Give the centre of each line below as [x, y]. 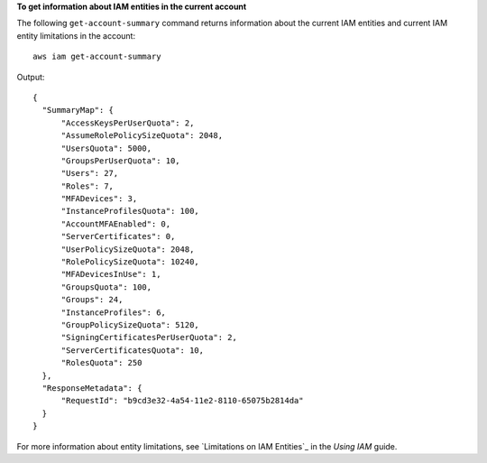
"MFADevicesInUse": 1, [111, 274]
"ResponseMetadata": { [92, 388]
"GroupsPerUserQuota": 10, [120, 161]
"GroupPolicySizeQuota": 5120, [130, 324]
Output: [31, 77]
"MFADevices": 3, [99, 199]
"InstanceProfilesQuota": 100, [130, 211]
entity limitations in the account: [76, 35]
